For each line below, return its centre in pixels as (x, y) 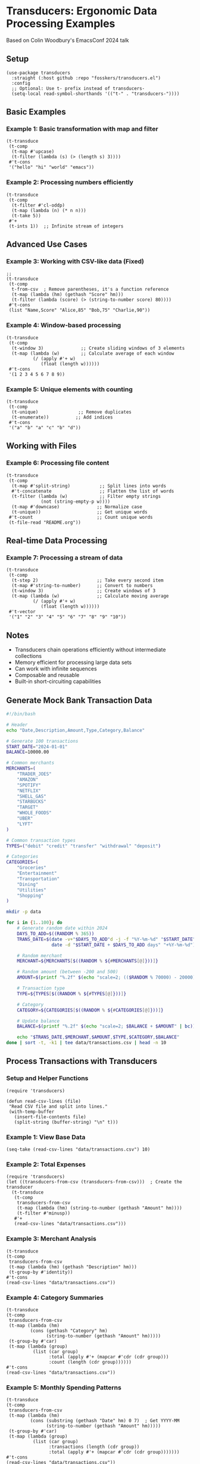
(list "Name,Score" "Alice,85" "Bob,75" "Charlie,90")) (79, 310)
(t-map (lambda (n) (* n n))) (49, 210)
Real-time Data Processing (57, 541)
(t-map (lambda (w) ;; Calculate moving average (90, 596)
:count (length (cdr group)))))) (90, 1362)
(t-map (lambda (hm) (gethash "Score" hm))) (68, 295)
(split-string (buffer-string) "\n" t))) (66, 1122)
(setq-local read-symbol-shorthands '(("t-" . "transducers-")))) (96, 94)
